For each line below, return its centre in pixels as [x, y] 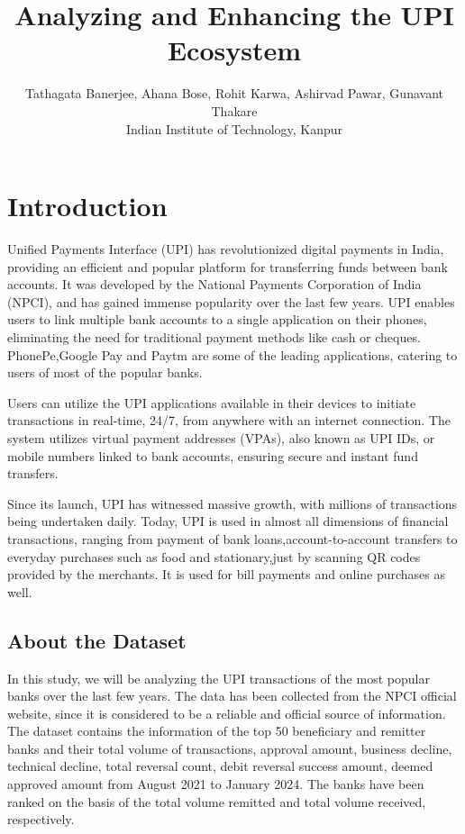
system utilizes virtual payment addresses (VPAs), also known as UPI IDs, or [221, 437]
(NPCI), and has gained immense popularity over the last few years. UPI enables [231, 301]
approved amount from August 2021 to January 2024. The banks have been [216, 784]
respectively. [41, 819]
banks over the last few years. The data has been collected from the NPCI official [232, 696]
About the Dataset [97, 640]
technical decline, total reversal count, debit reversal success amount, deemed [220, 766]
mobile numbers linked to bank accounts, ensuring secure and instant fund [213, 455]
